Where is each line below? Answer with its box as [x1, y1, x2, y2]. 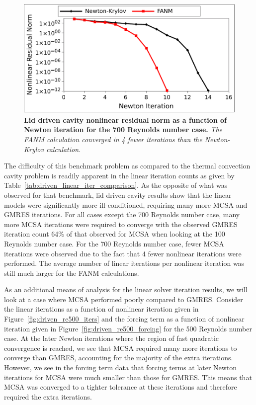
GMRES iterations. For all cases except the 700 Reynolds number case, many [4, 209, 240, 220]
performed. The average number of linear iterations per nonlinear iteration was [4, 258, 245, 268]
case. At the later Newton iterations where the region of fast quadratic [4, 333, 219, 343]
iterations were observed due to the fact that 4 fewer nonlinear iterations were [4, 248, 242, 258]
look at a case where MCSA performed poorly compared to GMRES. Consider [4, 294, 243, 304]
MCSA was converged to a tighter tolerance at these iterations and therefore [4, 382, 237, 392]
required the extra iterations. [4, 391, 92, 402]
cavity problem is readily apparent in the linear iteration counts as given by [4, 170, 235, 180]
